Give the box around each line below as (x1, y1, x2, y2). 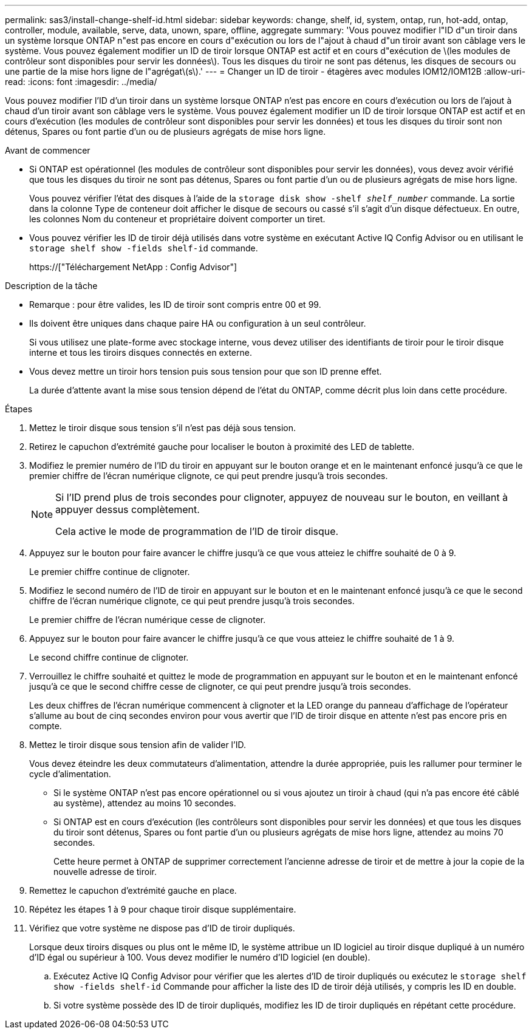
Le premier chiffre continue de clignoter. (29, 566, 190, 577)
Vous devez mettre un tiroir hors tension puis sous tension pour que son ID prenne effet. (29, 366, 382, 376)
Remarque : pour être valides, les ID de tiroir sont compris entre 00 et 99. (29, 299, 321, 310)
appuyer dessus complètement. (55, 503, 200, 515)
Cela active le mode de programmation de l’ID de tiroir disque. (55, 525, 339, 537)
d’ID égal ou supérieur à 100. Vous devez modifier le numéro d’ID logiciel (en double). (29, 952, 370, 962)
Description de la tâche (5, 281, 98, 291)
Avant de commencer (5, 145, 90, 155)
